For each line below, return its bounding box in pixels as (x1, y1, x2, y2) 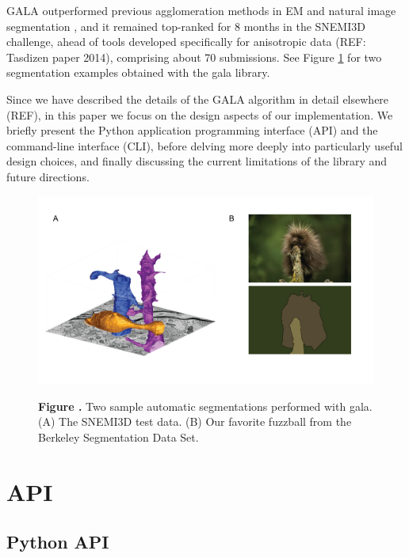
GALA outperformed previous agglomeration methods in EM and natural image (6, 2, 396, 18)
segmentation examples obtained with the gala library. (6, 64, 270, 81)
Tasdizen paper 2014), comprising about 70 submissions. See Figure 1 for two (6, 48, 382, 65)
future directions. (6, 168, 90, 184)
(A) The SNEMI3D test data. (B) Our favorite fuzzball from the (38, 413, 352, 430)
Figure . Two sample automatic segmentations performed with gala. (38, 397, 373, 414)
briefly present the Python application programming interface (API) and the (6, 122, 378, 139)
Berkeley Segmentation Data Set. (38, 428, 199, 445)
